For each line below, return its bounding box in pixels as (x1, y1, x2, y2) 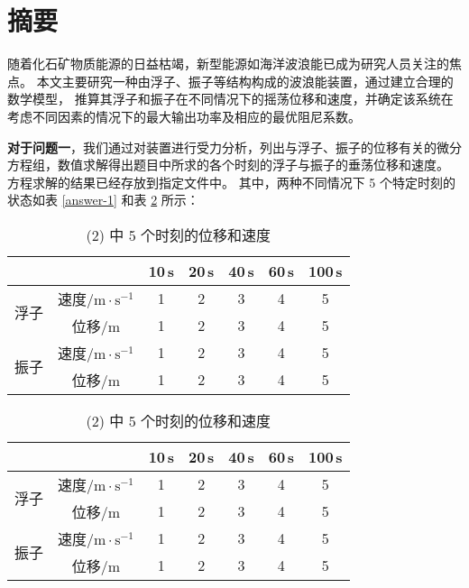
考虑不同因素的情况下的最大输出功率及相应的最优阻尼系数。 (7, 106, 361, 125)
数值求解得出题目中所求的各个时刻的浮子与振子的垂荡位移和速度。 (57, 155, 449, 174)
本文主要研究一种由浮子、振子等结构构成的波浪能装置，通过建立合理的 (36, 71, 454, 90)
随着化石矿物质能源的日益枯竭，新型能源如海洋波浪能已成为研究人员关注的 (7, 54, 449, 73)
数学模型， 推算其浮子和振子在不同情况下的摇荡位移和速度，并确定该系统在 (7, 89, 454, 108)
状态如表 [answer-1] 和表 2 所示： (7, 190, 199, 209)
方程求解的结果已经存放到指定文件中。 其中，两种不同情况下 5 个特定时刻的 (7, 172, 455, 191)
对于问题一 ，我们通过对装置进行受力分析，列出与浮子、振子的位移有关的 (7, 137, 437, 156)
